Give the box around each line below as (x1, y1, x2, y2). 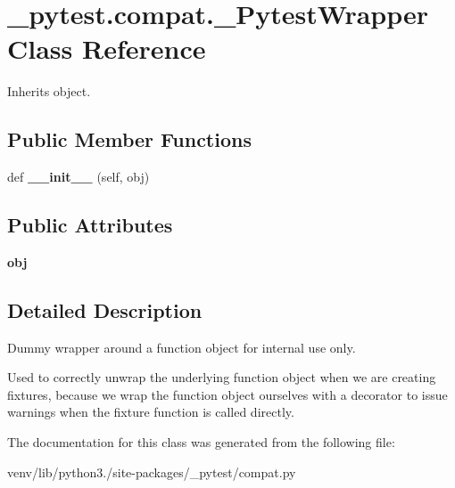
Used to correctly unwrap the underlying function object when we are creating (7, 368, 436, 386)
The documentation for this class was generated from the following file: (7, 433, 395, 451)
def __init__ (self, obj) (7, 167, 150, 186)
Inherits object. (7, 82, 91, 101)
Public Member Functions (7, 126, 252, 153)
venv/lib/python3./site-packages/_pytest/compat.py (7, 462, 296, 481)
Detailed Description (7, 296, 203, 323)
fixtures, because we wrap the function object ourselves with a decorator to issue (7, 385, 448, 403)
